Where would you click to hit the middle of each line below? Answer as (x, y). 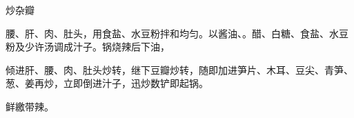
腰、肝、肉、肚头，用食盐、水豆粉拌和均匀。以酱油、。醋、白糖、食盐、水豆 (177, 33)
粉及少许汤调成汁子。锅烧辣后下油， (88, 47)
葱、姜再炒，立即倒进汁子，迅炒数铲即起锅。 (107, 83)
